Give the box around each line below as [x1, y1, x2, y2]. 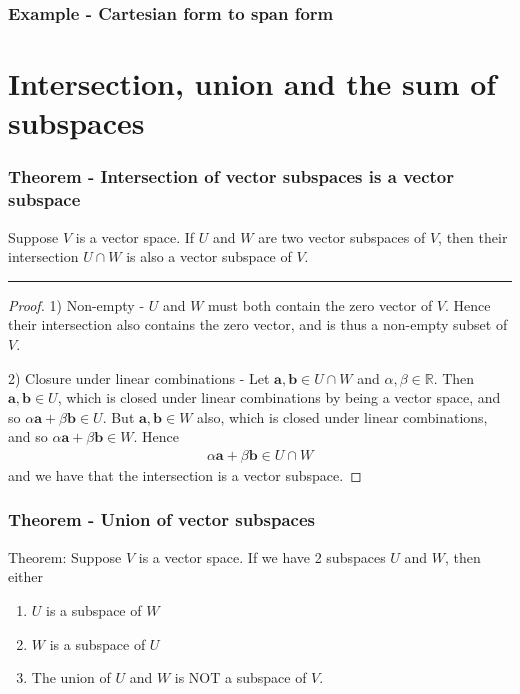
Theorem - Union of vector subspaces [8, 507, 315, 532]
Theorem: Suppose [8, 546, 122, 567]
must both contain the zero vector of [208, 294, 433, 315]
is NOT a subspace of [174, 667, 307, 688]
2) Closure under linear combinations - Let [8, 367, 270, 388]
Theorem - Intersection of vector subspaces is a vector [8, 164, 454, 189]
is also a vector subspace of [126, 246, 292, 267]
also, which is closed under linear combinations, [197, 406, 488, 427]
